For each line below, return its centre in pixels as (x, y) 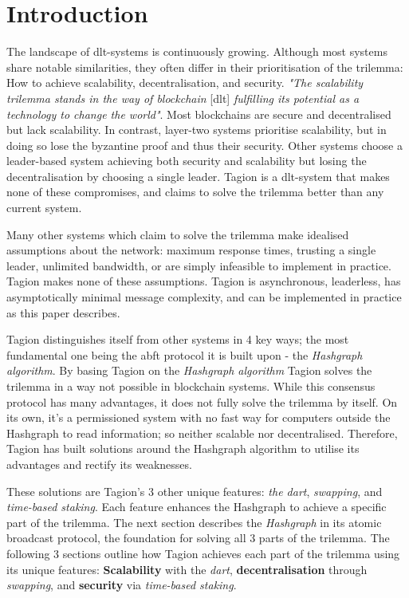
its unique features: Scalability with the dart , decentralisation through (187, 569)
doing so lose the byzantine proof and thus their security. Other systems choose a (204, 145)
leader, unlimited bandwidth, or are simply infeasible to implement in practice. (199, 265)
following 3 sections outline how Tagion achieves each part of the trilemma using (203, 553)
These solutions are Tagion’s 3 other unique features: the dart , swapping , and (195, 491)
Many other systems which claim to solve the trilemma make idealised (178, 234)
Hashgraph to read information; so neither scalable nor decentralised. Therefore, (202, 433)
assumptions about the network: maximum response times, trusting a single (191, 250)
